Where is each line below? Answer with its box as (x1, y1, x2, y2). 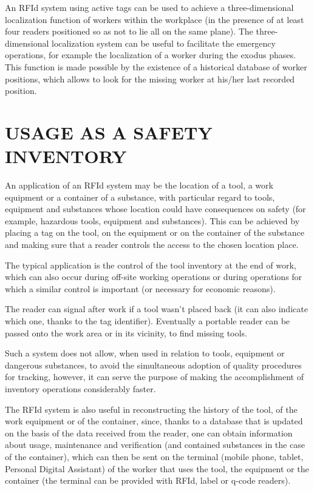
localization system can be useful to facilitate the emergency (52, 36, 276, 49)
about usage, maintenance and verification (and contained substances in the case (5, 438, 305, 451)
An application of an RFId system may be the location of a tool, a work (5, 179, 273, 192)
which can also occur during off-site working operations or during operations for (5, 270, 302, 283)
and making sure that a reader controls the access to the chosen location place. (5, 238, 299, 251)
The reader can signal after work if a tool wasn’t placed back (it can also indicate (5, 302, 308, 315)
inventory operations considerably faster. (5, 382, 156, 395)
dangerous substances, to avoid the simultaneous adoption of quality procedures (5, 358, 302, 371)
